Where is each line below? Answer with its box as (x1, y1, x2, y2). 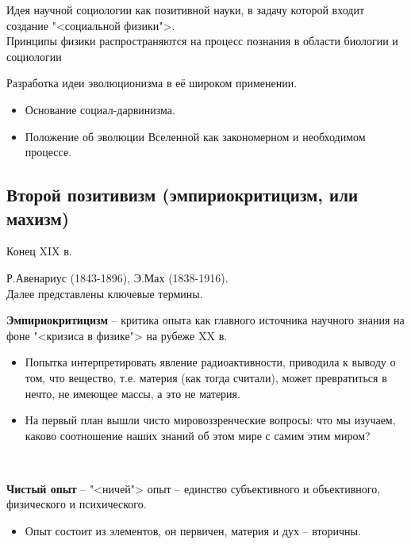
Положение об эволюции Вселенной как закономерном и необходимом (25, 128, 366, 144)
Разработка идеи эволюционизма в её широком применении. (6, 75, 298, 91)
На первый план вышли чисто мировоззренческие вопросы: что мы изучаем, (25, 412, 396, 428)
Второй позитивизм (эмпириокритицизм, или (6, 182, 359, 207)
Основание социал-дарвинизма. (25, 101, 175, 117)
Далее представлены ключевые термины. (6, 285, 203, 301)
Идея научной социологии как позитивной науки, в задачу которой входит (6, 2, 365, 17)
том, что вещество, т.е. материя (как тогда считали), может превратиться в (25, 369, 387, 385)
